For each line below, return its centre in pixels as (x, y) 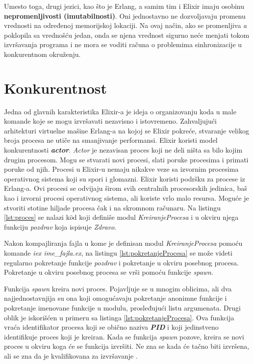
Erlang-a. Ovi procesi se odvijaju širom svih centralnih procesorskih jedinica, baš (126, 188)
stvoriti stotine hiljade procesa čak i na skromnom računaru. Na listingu (112, 207)
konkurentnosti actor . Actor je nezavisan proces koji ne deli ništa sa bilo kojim (123, 150)
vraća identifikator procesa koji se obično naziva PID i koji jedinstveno (111, 327)
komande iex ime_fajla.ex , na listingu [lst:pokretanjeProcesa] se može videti (118, 253)
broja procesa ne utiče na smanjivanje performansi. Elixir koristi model (111, 140)
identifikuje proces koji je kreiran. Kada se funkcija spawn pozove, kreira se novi (124, 336)
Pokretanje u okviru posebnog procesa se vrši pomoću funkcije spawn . (109, 272)
